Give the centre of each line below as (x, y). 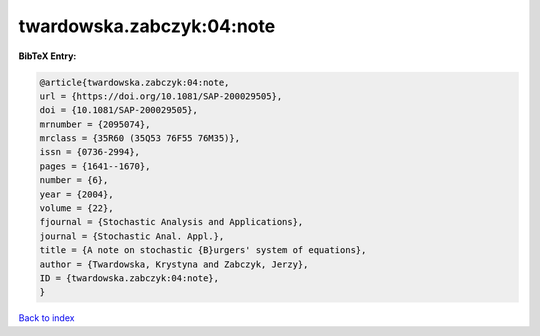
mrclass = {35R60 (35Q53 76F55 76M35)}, (139, 138)
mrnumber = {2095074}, (95, 124)
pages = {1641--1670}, (95, 166)
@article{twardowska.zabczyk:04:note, (134, 82)
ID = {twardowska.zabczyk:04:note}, (129, 278)
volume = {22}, (76, 208)
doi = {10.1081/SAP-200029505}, (119, 110)
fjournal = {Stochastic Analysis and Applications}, (171, 222)
